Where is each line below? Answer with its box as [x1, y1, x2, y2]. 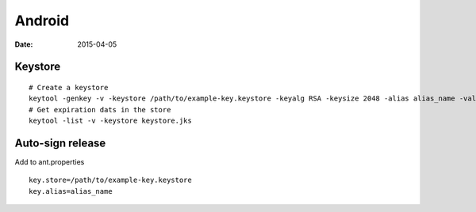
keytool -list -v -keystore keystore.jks [29, 116, 192, 126]
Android [14, 12, 70, 29]
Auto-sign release [14, 136, 106, 150]
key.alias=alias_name [29, 187, 113, 195]
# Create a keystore [29, 83, 109, 92]
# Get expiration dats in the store [29, 105, 171, 114]
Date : [14, 40, 33, 49]
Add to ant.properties [14, 157, 85, 167]
